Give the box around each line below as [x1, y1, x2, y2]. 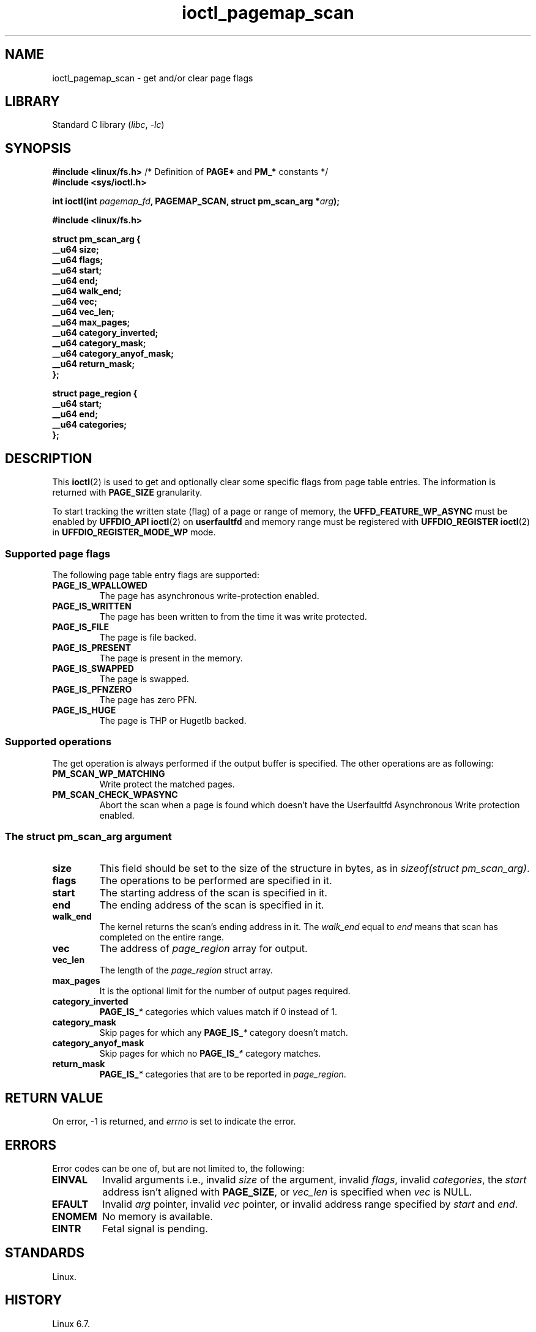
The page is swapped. [99, 673, 189, 684]
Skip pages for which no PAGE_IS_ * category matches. [99, 1048, 321, 1059]
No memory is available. [102, 1210, 213, 1223]
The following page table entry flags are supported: [52, 569, 259, 580]
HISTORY [5, 1292, 62, 1308]
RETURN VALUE [5, 1090, 103, 1106]
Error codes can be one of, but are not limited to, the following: [52, 1163, 305, 1174]
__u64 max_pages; [52, 317, 130, 328]
